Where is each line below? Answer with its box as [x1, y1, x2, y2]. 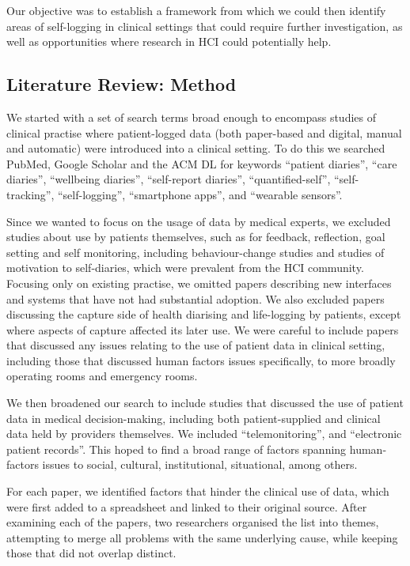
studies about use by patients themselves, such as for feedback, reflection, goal [6, 228, 385, 245]
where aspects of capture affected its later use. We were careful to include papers [6, 321, 399, 338]
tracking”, [6, 186, 55, 202]
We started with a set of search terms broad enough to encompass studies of [6, 108, 376, 125]
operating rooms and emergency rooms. [6, 368, 198, 384]
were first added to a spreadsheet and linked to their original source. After [6, 498, 367, 515]
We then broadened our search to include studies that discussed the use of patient [6, 394, 404, 411]
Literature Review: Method [6, 72, 237, 96]
